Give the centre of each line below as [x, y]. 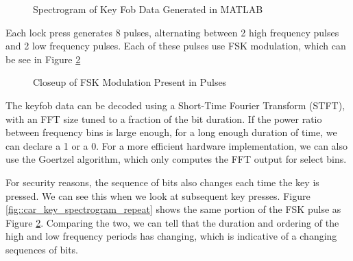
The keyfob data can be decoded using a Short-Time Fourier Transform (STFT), [175, 105]
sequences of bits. [42, 249]
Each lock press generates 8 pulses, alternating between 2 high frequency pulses [172, 32]
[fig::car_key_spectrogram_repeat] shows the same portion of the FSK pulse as [173, 209]
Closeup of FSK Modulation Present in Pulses [130, 82]
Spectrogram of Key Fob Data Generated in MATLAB [148, 9]
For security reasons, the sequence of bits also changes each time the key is [162, 182]
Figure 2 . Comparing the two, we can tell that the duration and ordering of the [172, 222]
